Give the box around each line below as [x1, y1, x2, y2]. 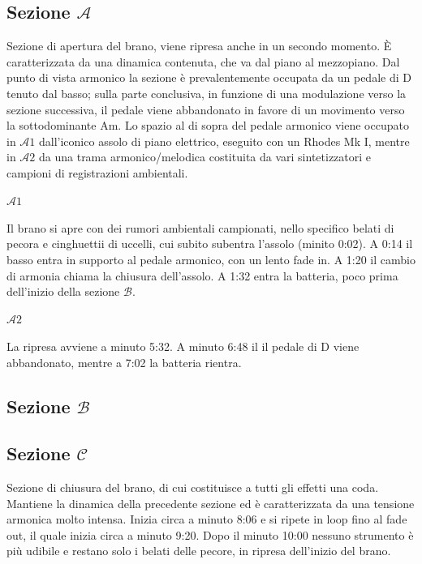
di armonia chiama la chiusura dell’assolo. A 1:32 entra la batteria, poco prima [6, 267, 398, 284]
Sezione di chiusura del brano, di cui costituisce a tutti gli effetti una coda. [6, 479, 379, 496]
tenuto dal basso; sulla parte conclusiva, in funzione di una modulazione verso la [6, 84, 407, 101]
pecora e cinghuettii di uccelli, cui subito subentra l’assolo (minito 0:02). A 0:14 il [6, 235, 413, 252]
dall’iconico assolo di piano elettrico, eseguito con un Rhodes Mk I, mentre [39, 132, 410, 149]
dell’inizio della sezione [6, 283, 120, 300]
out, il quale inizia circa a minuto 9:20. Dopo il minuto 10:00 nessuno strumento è [6, 526, 414, 543]
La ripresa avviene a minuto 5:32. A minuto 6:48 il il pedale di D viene [6, 337, 360, 354]
